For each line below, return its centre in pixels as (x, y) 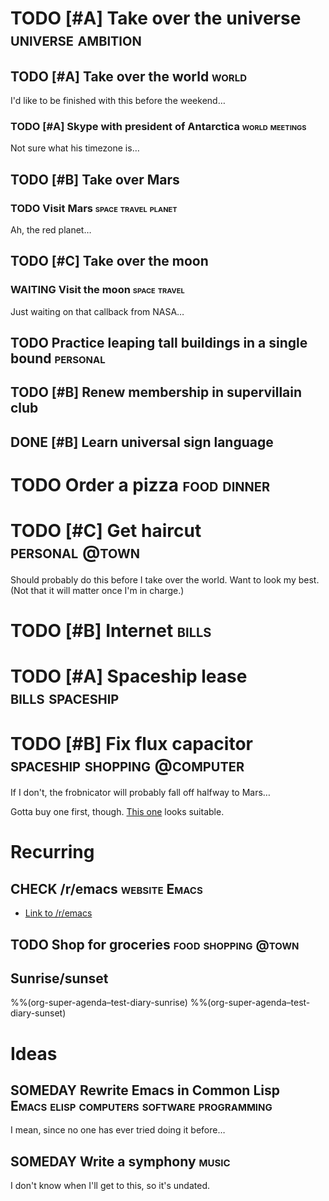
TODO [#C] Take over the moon (109, 261)
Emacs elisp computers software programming (141, 1106)
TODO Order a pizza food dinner (140, 485)
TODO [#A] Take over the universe (156, 18)
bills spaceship (65, 698)
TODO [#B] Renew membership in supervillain (156, 392)
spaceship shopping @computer (127, 764)
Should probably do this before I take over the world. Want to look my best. (165, 579)
